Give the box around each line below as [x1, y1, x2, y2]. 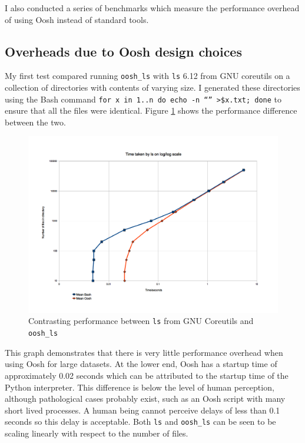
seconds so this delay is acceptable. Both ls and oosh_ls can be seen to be [5, 415, 276, 428]
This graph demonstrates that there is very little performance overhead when [5, 346, 283, 358]
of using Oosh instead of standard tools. [5, 13, 149, 25]
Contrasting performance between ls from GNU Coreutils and [28, 315, 254, 327]
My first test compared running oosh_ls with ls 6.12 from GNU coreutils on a [5, 70, 290, 82]
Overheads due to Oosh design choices [5, 42, 242, 60]
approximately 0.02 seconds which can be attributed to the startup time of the [5, 369, 289, 381]
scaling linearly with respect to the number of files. [5, 427, 188, 439]
